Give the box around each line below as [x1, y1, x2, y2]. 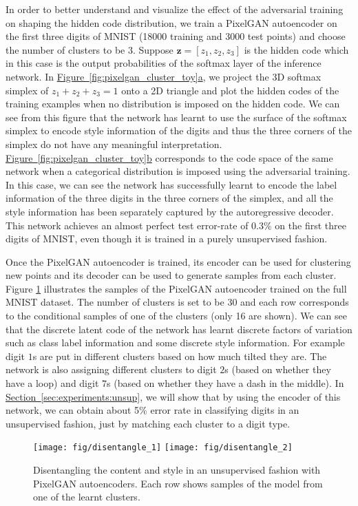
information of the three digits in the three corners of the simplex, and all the [6, 191, 333, 205]
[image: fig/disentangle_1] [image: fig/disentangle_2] [33, 443, 293, 453]
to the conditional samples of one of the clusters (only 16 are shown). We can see [6, 308, 347, 323]
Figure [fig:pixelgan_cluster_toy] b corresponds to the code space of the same [6, 150, 333, 165]
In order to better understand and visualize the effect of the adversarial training [6, 2, 344, 16]
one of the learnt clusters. [33, 489, 140, 504]
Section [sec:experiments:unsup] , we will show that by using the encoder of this [6, 389, 341, 403]
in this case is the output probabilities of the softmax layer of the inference [6, 56, 322, 70]
